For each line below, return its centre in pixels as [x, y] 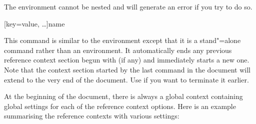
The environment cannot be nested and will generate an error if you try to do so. [128, 6]
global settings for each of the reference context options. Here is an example [120, 106]
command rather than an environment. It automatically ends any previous [118, 50]
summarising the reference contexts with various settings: [92, 116]
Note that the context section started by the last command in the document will [127, 69]
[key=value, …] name [34, 23]
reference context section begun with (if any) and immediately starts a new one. [127, 60]
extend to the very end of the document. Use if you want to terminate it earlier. [126, 79]
